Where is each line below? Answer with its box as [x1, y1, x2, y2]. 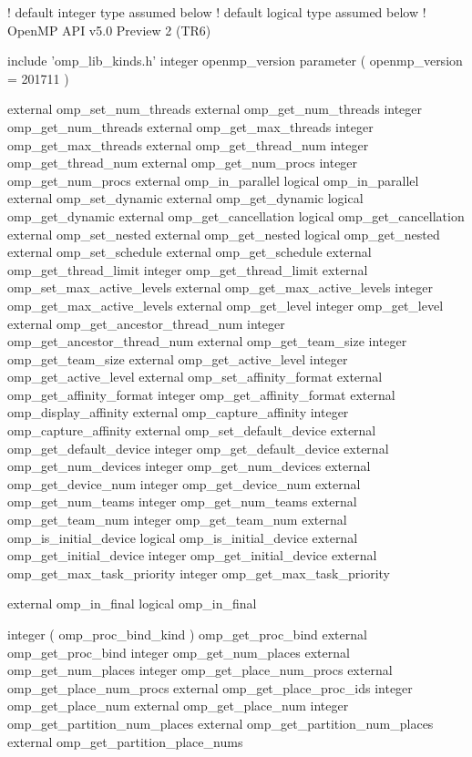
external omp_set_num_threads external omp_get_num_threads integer [7, 99, 423, 118]
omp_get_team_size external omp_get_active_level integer [7, 349, 348, 368]
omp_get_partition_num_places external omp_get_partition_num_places [7, 713, 434, 732]
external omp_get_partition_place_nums [7, 731, 243, 751]
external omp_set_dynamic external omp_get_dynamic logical [7, 189, 364, 208]
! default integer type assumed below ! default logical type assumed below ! [7, 3, 426, 21]
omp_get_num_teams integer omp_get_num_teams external [7, 492, 357, 511]
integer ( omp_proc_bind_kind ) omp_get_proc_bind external [7, 625, 367, 643]
